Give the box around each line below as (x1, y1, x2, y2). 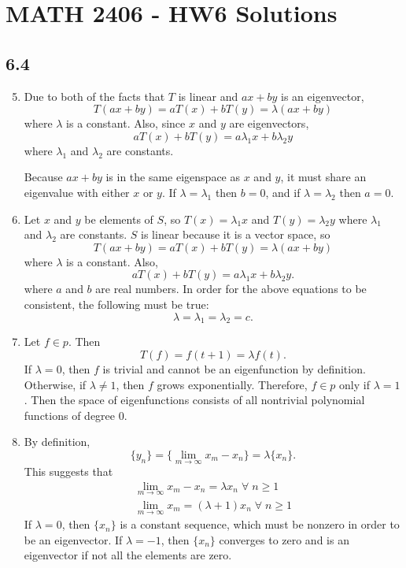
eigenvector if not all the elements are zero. (24, 547, 232, 563)
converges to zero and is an (219, 531, 349, 548)
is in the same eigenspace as (105, 169, 241, 185)
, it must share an (280, 169, 367, 185)
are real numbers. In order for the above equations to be (95, 280, 367, 297)
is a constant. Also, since (66, 115, 186, 132)
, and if (265, 184, 301, 200)
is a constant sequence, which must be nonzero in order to (120, 516, 400, 533)
